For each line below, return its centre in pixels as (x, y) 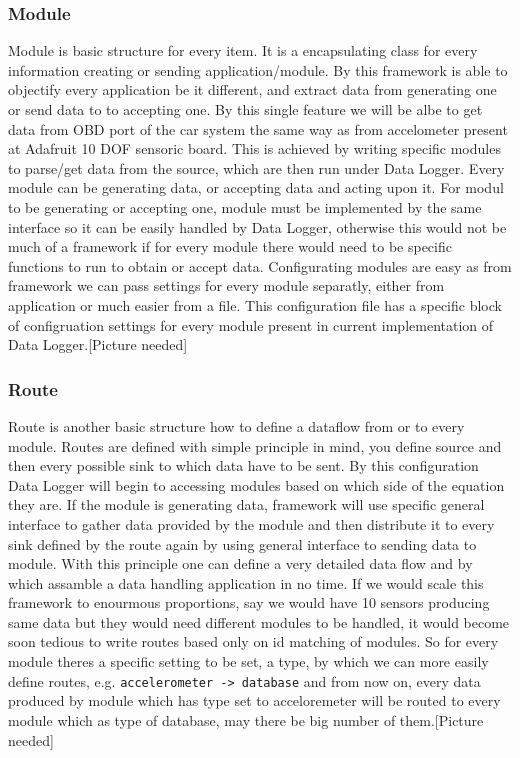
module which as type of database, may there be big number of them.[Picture (246, 719)
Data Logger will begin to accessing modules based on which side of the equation (256, 484)
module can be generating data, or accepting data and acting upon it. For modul (256, 187)
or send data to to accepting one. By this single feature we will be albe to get (245, 109)
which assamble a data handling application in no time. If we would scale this (246, 582)
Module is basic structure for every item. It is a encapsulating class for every (243, 50)
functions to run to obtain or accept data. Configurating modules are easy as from (260, 265)
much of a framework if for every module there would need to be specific (230, 246)
